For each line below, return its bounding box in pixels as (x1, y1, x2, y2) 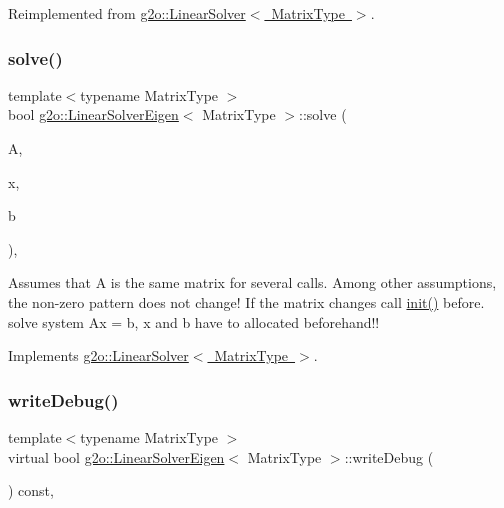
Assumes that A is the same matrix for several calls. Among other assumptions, (8, 272, 497, 293)
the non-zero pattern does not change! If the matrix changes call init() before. (8, 291, 485, 312)
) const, (8, 480, 54, 501)
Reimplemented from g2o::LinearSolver (8, 3, 246, 23)
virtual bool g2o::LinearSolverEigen (8, 446, 225, 467)
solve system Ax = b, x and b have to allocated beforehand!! (8, 311, 380, 332)
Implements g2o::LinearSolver (8, 345, 189, 366)
